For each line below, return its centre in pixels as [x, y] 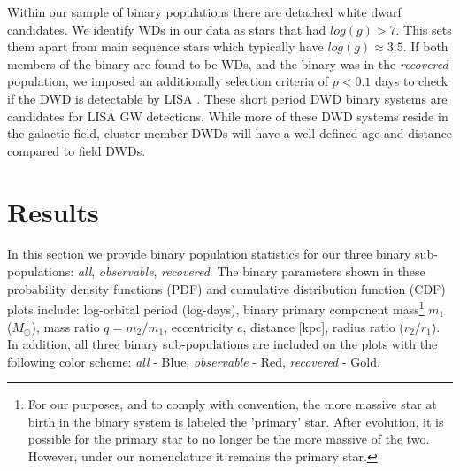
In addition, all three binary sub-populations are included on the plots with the [222, 344]
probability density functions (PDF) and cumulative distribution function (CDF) [226, 288]
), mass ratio [65, 326]
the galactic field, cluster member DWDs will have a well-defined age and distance [230, 133]
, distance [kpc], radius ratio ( [323, 326]
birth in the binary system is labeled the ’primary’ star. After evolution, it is [236, 421]
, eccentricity [199, 326]
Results [53, 211]
